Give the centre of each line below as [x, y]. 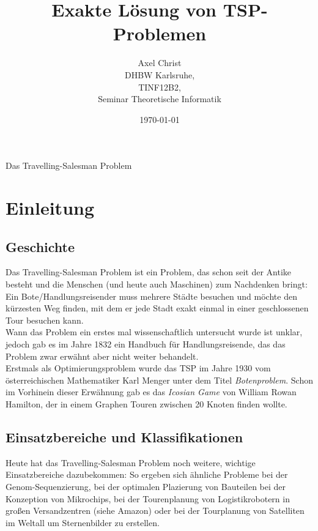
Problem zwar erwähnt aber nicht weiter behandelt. [102, 356]
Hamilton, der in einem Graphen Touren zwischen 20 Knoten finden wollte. [146, 403]
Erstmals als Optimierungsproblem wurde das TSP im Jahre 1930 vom [138, 368]
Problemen [160, 33]
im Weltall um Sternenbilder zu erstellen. [83, 522]
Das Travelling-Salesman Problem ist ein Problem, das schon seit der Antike [149, 272]
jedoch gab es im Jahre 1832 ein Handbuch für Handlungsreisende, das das [146, 344]
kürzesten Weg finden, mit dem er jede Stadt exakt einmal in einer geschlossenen [157, 308]
